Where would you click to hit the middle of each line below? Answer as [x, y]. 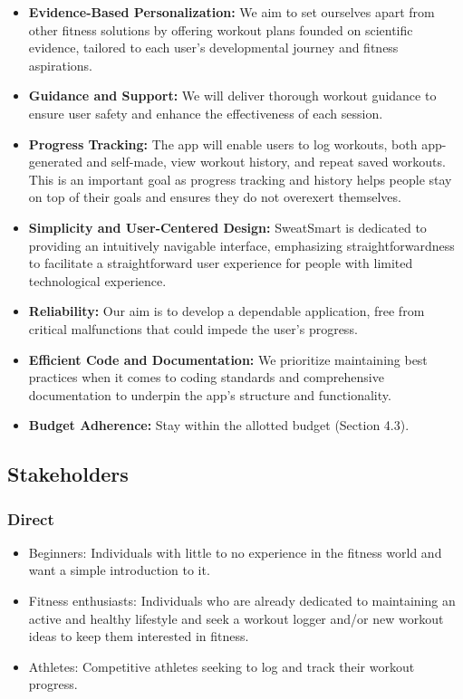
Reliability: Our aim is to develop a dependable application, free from [227, 311]
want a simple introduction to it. [119, 570]
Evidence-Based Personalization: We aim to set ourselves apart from [231, 12]
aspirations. [61, 65]
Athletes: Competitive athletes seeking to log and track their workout [222, 666]
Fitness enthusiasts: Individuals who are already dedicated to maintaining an [242, 601]
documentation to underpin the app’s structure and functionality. [210, 394]
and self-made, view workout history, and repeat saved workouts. [266, 162]
